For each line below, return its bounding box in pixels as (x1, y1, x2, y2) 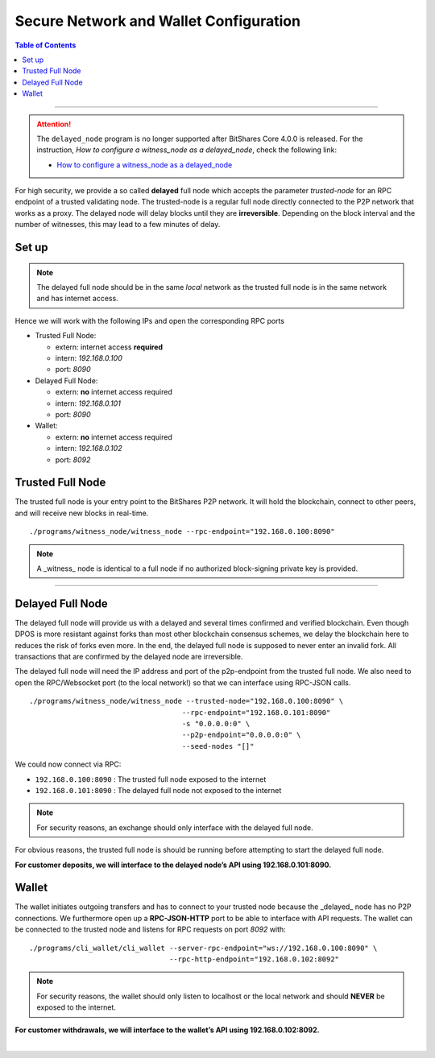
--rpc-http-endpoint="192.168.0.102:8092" (169, 954, 340, 964)
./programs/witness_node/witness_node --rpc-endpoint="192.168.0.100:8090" (29, 527, 335, 536)
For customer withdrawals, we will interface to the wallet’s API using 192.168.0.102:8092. (14, 1025, 320, 1035)
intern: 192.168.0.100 (55, 353, 122, 362)
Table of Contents (14, 40, 77, 50)
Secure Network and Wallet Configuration (14, 12, 301, 30)
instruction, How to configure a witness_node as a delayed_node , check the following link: (36, 145, 338, 155)
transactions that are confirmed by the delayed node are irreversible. (14, 652, 243, 662)
